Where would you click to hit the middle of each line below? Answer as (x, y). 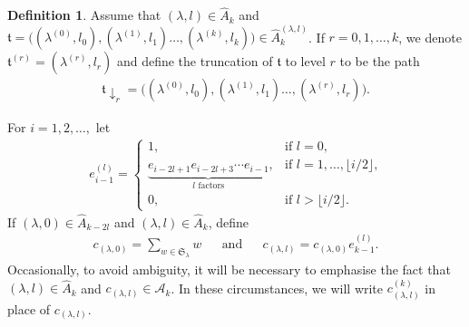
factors (211, 185)
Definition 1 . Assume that (84, 15)
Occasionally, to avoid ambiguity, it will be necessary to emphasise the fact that (229, 269)
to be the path (380, 61)
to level (305, 61)
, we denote (430, 37)
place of (29, 308)
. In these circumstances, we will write (277, 288)
